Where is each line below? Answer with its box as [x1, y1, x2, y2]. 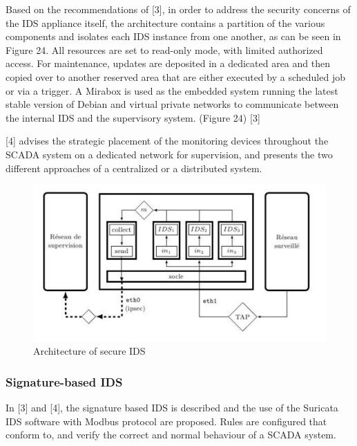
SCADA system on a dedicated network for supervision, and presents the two [6, 147, 333, 161]
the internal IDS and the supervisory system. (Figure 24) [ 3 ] [6, 110, 260, 124]
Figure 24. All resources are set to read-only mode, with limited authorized [6, 42, 323, 57]
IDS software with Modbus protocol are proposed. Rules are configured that [6, 414, 327, 428]
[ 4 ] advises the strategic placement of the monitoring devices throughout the [6, 133, 329, 148]
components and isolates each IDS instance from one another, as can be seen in [6, 29, 341, 44]
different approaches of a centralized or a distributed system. [6, 160, 262, 175]
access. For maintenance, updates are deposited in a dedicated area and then [6, 56, 330, 71]
